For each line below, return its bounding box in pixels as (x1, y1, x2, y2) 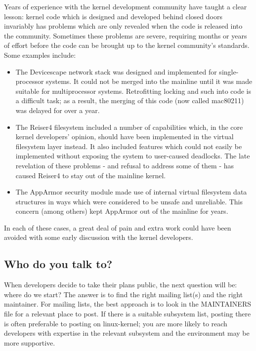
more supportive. (4, 337, 55, 348)
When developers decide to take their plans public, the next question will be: (4, 279, 237, 290)
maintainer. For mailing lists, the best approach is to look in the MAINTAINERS (4, 299, 251, 309)
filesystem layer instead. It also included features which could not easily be (15, 141, 242, 151)
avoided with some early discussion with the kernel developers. (4, 232, 193, 242)
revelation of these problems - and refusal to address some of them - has (15, 160, 234, 170)
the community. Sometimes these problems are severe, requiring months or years (4, 30, 247, 40)
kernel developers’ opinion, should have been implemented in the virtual (15, 131, 234, 142)
